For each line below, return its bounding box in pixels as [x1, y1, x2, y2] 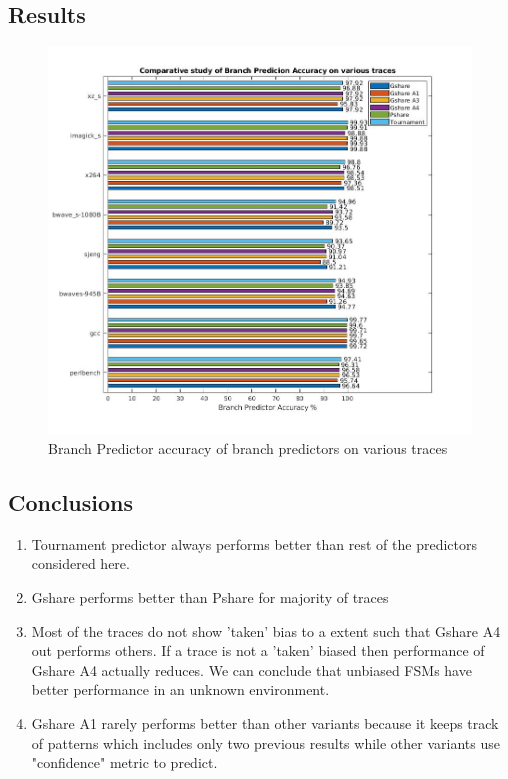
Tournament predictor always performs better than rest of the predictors [31, 533, 477, 554]
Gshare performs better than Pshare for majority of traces [31, 587, 389, 608]
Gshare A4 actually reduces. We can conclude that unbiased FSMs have [31, 659, 472, 680]
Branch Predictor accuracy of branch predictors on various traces [48, 438, 448, 459]
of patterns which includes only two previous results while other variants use [31, 732, 500, 753]
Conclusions [8, 487, 134, 518]
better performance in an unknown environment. [31, 679, 330, 700]
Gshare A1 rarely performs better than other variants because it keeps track [31, 713, 499, 734]
